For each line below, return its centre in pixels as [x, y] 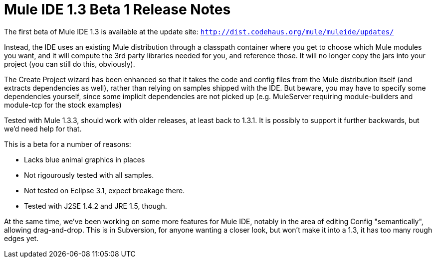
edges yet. [21, 238]
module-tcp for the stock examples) [63, 105]
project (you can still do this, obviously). [70, 64]
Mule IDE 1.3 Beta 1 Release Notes [117, 9]
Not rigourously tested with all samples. [89, 175]
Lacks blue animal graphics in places [85, 159]
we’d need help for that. [43, 129]
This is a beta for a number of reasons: [68, 144]
